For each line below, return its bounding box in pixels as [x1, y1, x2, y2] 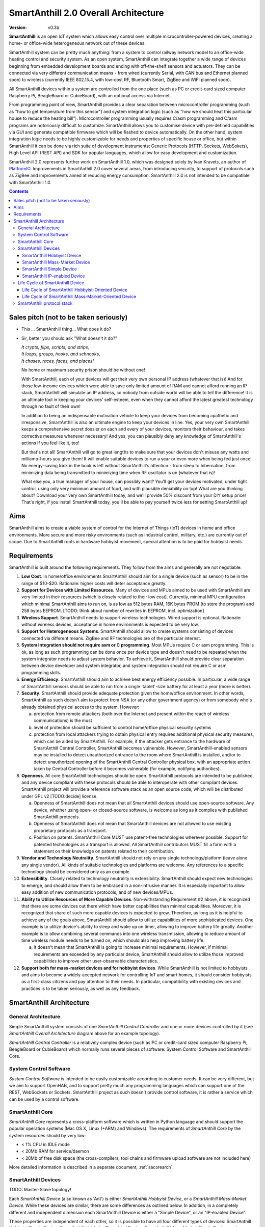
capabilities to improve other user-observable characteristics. [33, 958, 159, 964]
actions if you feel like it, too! [21, 440, 79, 446]
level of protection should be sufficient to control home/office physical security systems [33, 724, 212, 730]
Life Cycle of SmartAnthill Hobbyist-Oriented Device [22, 287, 128, 293]
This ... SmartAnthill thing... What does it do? [21, 326, 111, 332]
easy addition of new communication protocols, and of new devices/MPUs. [21, 889, 174, 895]
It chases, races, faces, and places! [21, 358, 94, 364]
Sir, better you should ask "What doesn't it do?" [21, 335, 118, 341]
